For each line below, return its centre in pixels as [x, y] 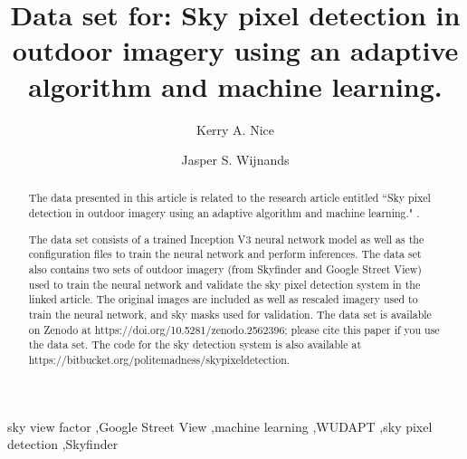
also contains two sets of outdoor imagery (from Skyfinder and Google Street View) [225, 269]
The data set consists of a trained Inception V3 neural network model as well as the [226, 239]
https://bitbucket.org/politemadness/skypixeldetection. [159, 359]
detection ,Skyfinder [63, 444]
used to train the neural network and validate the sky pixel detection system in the [224, 284]
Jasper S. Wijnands [235, 160]
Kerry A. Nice [235, 129]
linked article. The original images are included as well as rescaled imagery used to [223, 299]
